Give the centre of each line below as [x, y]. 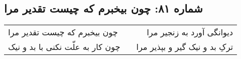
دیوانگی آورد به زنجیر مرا [190, 32]
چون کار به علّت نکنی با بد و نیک [64, 47]
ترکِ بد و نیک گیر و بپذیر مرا [185, 47]
